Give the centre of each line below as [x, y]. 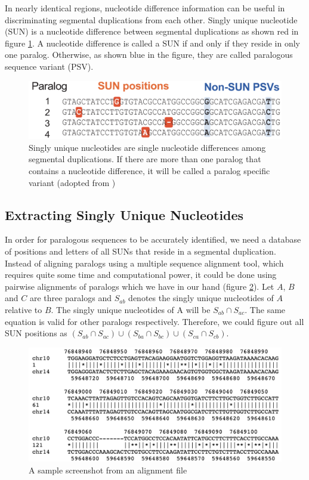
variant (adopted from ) [72, 182]
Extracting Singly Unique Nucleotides [124, 214]
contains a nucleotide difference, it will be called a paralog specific [149, 171]
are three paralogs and [70, 298]
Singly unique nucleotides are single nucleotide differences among [147, 147]
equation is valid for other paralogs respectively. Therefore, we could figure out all [154, 321]
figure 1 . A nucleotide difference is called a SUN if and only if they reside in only [152, 43]
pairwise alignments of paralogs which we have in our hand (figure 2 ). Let [140, 286]
